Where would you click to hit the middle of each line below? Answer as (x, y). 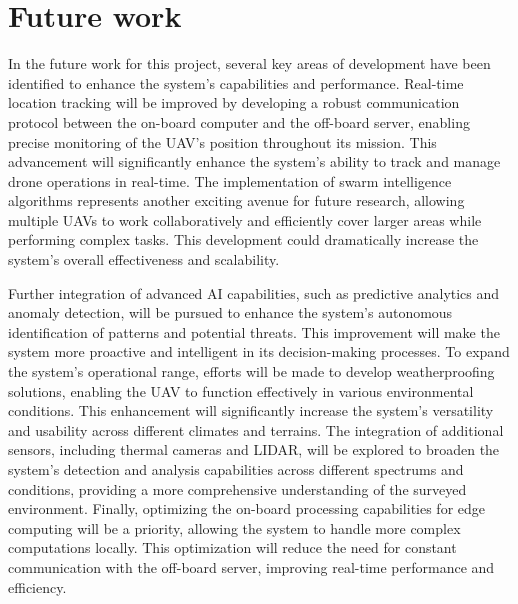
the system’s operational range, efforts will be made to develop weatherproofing (251, 371)
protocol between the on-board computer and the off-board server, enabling (239, 121)
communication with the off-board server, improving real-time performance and (251, 566)
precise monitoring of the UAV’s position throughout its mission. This (222, 141)
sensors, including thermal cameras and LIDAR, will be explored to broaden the (254, 449)
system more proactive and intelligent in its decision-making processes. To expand (259, 351)
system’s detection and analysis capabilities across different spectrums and (236, 469)
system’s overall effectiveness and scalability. (144, 259)
